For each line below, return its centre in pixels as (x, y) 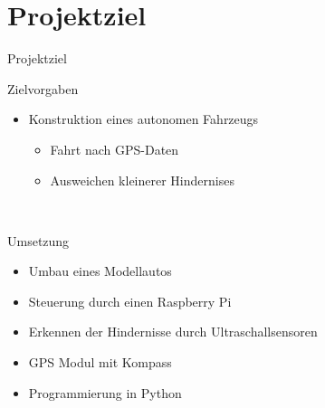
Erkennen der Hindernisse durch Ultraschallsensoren (173, 332)
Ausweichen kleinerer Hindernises (142, 180)
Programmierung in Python (105, 392)
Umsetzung (38, 240)
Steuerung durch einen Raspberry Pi (130, 301)
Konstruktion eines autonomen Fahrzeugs (143, 119)
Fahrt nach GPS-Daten (115, 149)
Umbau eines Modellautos (100, 271)
